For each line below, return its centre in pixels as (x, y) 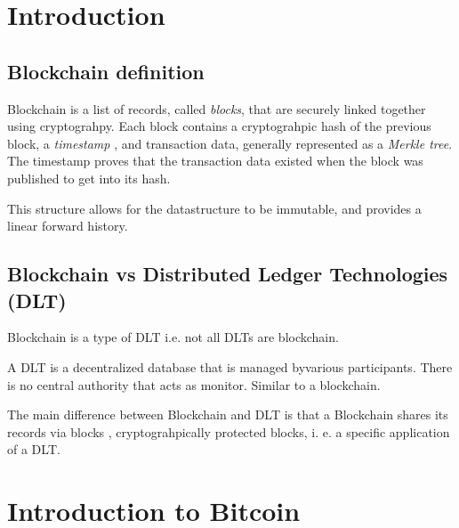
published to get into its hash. (89, 178)
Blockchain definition (106, 71)
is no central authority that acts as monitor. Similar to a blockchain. (194, 384)
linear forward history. (68, 226)
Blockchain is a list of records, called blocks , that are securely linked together (217, 108)
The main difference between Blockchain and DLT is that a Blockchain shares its (228, 414)
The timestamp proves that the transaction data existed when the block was (215, 161)
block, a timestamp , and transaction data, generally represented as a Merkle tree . (230, 143)
